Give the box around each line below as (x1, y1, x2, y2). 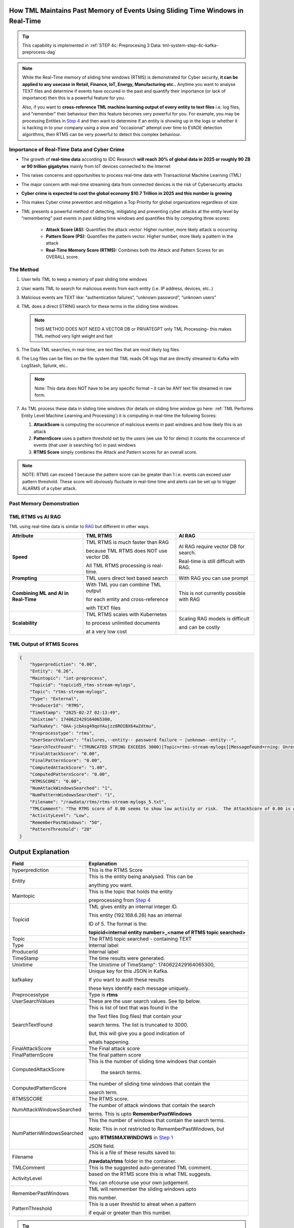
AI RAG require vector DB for (178, 543, 245, 550)
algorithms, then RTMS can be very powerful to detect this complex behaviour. (22, 132, 181, 138)
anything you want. (88, 882, 133, 889)
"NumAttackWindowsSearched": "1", (29, 785, 113, 791)
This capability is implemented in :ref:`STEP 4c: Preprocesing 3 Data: (22, 42, 162, 48)
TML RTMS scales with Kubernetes (86, 611, 167, 618)
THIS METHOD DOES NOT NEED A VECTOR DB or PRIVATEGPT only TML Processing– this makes (34, 326, 232, 332)
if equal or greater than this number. (88, 1209, 171, 1216)
